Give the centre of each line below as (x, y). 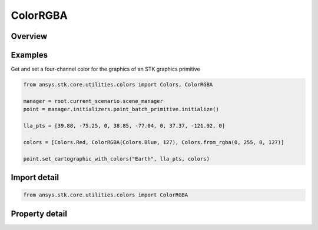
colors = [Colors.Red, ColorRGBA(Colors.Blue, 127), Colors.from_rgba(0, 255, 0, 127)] (154, 142)
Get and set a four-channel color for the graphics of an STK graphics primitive (105, 69)
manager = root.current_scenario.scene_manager (93, 101)
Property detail (39, 214)
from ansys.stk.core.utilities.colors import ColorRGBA (106, 195)
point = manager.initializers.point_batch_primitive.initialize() (121, 109)
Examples (29, 55)
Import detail (35, 177)
